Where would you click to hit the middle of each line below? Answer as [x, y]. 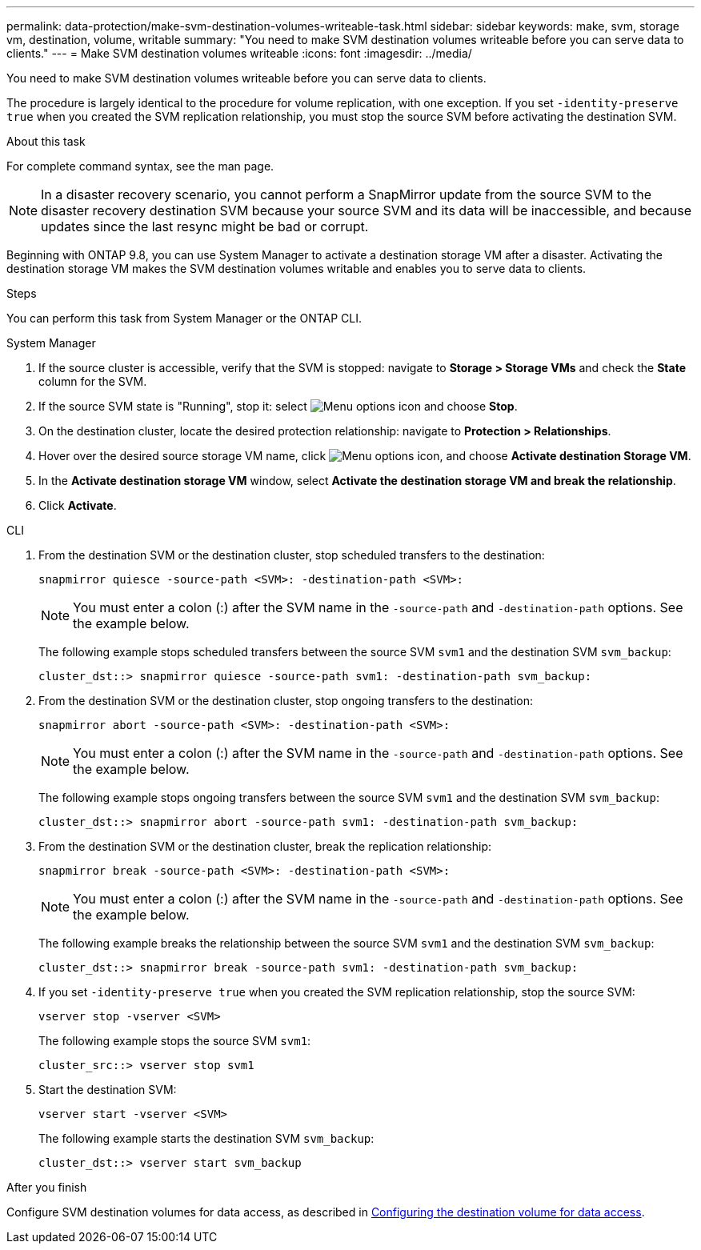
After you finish [47, 1187]
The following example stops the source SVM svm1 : [175, 1041]
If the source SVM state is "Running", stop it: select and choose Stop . [278, 406]
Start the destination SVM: [108, 1090]
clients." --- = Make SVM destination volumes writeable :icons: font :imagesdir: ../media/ [239, 53]
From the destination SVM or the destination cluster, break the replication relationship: [265, 846]
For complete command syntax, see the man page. [140, 166]
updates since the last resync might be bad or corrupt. [205, 226]
